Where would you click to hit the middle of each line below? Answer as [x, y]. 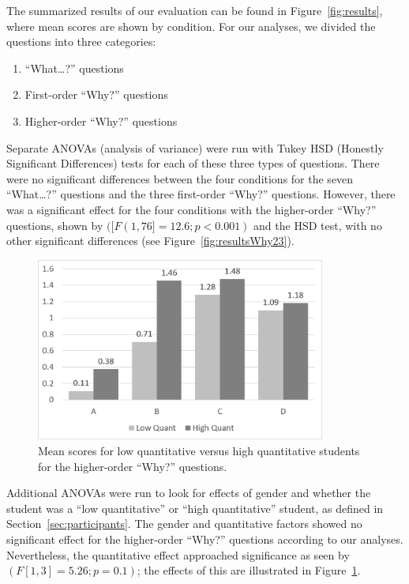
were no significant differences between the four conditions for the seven [180, 178]
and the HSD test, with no [318, 225]
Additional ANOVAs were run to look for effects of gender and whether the [189, 493]
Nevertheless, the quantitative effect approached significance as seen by [178, 554]
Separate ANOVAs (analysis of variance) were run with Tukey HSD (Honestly [195, 147]
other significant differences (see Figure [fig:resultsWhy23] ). [150, 241]
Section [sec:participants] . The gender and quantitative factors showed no [184, 524]
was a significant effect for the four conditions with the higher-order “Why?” [191, 209]
